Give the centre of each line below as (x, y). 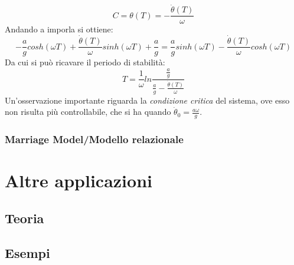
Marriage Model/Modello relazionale (94, 139)
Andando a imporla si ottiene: (59, 29)
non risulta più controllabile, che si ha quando (88, 112)
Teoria (24, 218)
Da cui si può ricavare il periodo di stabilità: (85, 62)
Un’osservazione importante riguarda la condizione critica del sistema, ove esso (147, 100)
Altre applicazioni (79, 180)
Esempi (27, 252)
